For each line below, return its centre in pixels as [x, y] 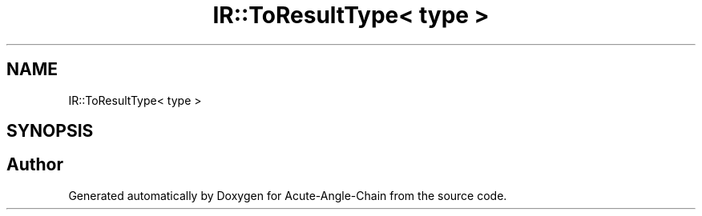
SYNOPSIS [50, 131]
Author [35, 165]
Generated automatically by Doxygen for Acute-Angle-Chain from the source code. [288, 195]
